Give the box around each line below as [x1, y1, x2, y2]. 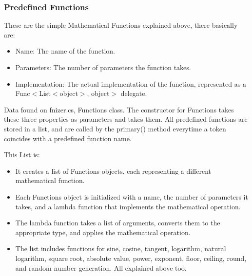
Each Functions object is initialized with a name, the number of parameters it [15, 191, 248, 202]
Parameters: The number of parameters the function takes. [15, 62, 191, 72]
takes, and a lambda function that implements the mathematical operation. [15, 201, 241, 211]
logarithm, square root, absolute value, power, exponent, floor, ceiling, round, [15, 253, 247, 263]
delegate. [120, 88, 147, 98]
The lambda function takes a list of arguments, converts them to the [15, 218, 220, 228]
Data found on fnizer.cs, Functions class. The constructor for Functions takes [4, 104, 234, 114]
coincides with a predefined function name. [4, 133, 132, 143]
